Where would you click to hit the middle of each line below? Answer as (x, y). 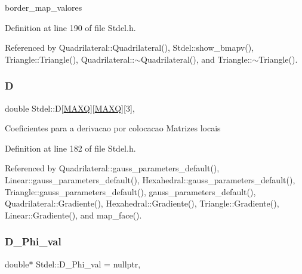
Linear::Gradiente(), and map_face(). (73, 215)
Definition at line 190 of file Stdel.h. (70, 27)
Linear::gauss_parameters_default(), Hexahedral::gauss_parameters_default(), (150, 179)
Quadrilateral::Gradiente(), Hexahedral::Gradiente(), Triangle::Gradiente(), (142, 203)
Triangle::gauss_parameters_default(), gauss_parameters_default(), (130, 191)
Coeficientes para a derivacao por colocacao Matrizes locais (113, 128)
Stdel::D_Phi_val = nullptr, (88, 264)
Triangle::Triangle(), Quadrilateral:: (70, 59)
